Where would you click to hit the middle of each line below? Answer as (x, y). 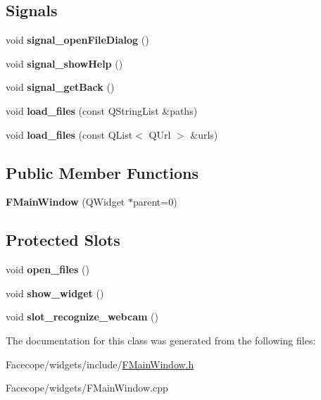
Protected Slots (63, 240)
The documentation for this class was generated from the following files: (161, 340)
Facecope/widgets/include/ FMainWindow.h (100, 364)
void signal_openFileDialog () (77, 40)
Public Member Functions (102, 172)
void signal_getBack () (60, 87)
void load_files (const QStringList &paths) (102, 110)
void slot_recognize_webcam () (82, 317)
